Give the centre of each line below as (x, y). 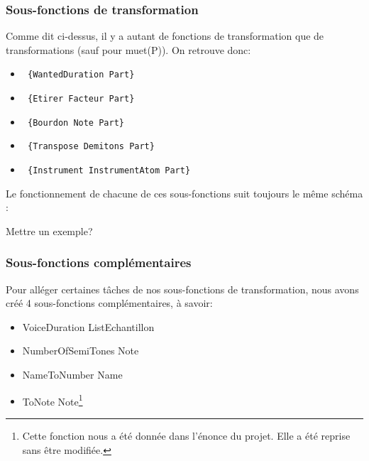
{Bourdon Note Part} (76, 123)
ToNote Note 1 (53, 400)
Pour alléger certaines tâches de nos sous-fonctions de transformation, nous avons (182, 289)
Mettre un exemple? (49, 230)
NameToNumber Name (72, 375)
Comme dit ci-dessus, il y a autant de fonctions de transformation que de (165, 36)
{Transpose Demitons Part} (91, 147)
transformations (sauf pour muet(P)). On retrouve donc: (128, 49)
